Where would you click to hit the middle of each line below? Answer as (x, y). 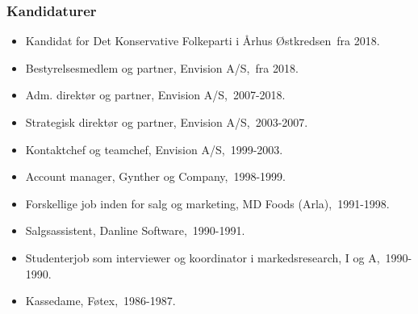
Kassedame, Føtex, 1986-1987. (100, 301)
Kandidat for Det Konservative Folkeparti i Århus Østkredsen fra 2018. (203, 41)
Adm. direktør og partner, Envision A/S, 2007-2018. (155, 95)
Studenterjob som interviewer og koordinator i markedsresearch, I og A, (203, 257)
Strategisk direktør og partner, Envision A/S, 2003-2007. (167, 122)
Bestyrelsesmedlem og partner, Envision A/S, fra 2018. (162, 67)
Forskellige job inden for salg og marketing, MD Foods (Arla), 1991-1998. (207, 203)
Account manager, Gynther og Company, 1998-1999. (155, 176)
